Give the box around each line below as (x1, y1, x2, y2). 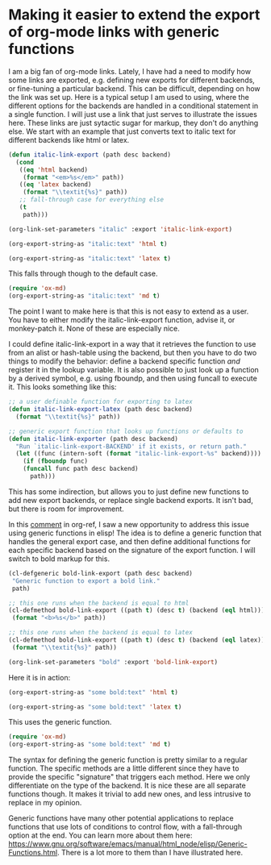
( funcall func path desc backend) (23, 465, 139, 473)
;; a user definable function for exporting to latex (8, 397, 194, 406)
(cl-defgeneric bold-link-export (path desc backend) (8, 569, 194, 577)
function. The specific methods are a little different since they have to (8, 763, 240, 773)
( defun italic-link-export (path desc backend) (8, 151, 172, 159)
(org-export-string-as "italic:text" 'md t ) (8, 292, 161, 300)
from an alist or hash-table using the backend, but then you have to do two (8, 348, 257, 358)
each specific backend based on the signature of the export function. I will (8, 545, 256, 555)
